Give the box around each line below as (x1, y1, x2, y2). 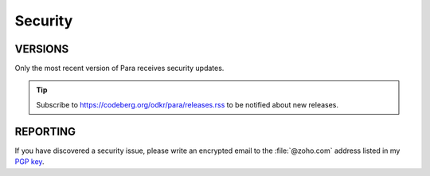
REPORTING (14, 124, 76, 139)
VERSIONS (14, 42, 69, 56)
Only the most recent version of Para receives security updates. (14, 64, 225, 73)
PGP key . (14, 157, 45, 166)
